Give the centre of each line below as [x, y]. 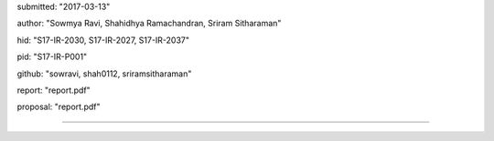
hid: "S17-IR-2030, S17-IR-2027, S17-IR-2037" [103, 40]
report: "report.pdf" [54, 90]
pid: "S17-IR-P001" [52, 57]
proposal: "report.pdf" [59, 107]
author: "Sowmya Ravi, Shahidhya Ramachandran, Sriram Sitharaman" [149, 24]
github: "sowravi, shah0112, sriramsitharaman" [104, 74]
